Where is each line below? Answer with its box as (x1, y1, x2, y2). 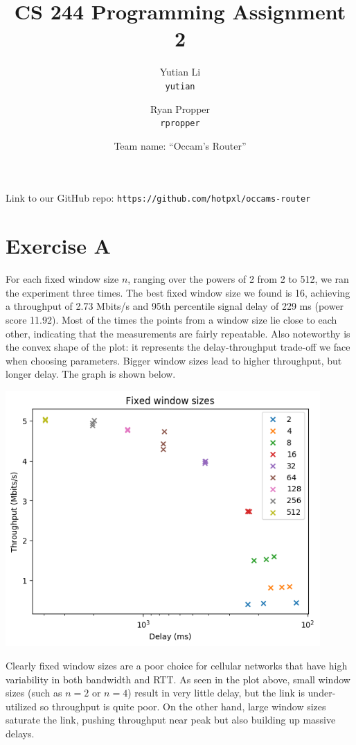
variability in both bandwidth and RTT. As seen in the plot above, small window (6, 672, 350, 686)
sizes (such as (6, 685, 62, 700)
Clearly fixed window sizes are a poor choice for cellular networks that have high (6, 658, 348, 673)
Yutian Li (159, 64, 201, 79)
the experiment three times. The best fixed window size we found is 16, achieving (6, 285, 350, 299)
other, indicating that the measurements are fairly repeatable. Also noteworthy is (6, 326, 350, 340)
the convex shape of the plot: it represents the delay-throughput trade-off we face (6, 340, 350, 354)
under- (308, 685, 336, 700)
